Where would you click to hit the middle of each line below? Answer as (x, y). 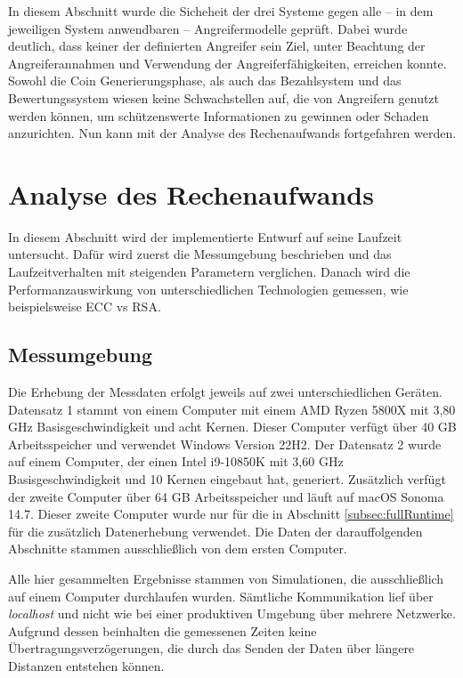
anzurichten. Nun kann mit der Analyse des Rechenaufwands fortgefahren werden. (232, 133)
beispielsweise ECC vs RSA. (85, 307)
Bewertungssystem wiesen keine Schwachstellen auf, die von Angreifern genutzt (224, 97)
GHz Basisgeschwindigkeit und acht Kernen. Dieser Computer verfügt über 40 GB (232, 427)
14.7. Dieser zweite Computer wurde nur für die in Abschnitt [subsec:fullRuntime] (231, 514)
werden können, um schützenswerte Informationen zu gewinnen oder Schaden (219, 115)
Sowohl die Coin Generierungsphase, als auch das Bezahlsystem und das (205, 81)
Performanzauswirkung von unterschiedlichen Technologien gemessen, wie (208, 289)
